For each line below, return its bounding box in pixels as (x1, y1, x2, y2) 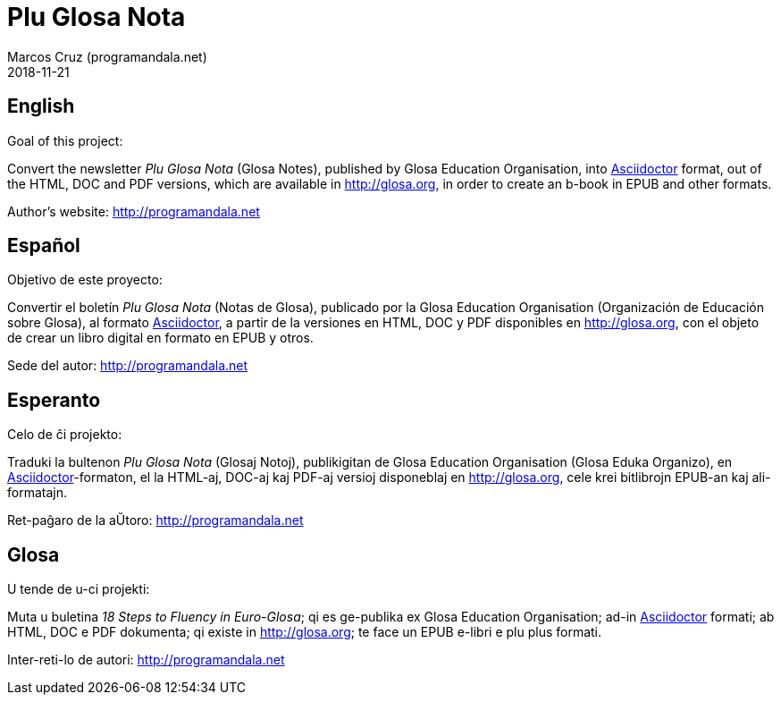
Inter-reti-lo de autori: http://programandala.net (7, 652, 285, 668)
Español (7, 234, 80, 258)
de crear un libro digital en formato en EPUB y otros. (7, 330, 314, 346)
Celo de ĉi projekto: (7, 427, 122, 443)
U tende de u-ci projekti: (7, 581, 150, 597)
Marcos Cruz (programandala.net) (7, 48, 207, 64)
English (7, 95, 75, 118)
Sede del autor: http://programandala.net (7, 358, 248, 374)
